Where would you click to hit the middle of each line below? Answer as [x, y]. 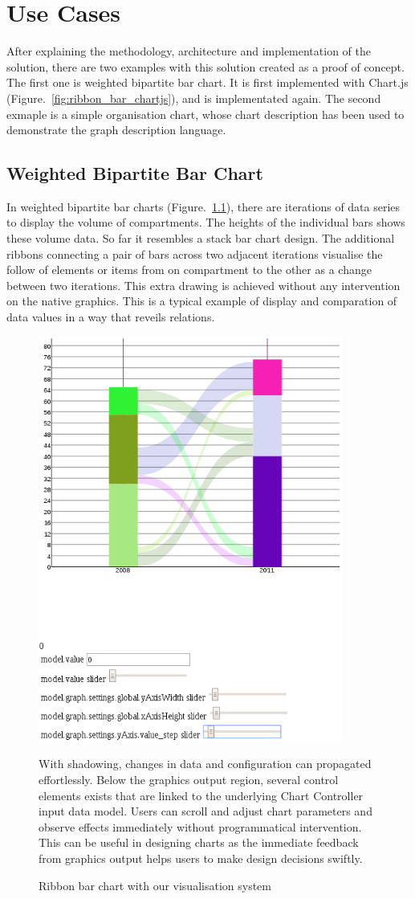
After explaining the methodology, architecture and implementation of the [189, 51]
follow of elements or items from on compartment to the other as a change [189, 270]
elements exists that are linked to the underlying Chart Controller [201, 795]
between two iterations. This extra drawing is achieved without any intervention [203, 285]
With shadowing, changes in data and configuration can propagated [205, 764]
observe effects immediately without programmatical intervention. [200, 826]
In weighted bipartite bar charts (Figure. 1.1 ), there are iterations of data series [203, 206]
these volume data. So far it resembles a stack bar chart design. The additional [201, 238]
